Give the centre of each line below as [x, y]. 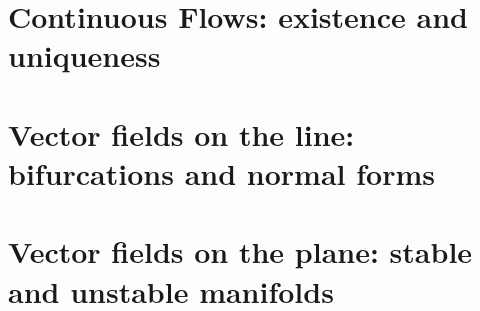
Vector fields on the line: [181, 133]
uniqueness [84, 55]
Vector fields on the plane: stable [240, 251]
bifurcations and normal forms [221, 172]
